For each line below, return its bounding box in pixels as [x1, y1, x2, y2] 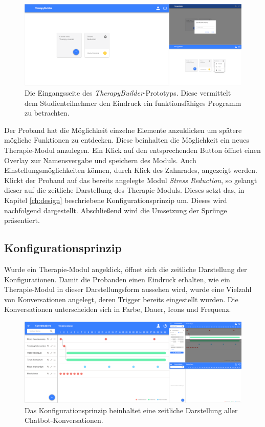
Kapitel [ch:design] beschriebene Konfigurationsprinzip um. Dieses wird [4, 194, 227, 205]
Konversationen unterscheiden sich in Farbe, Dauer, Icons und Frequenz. [4, 304, 231, 314]
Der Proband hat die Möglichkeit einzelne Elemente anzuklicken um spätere [4, 124, 242, 135]
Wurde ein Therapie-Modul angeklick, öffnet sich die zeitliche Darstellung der [4, 263, 247, 274]
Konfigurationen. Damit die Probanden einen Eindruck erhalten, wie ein [4, 274, 230, 284]
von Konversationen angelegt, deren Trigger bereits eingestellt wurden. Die [4, 294, 238, 304]
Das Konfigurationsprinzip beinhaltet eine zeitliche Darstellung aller [25, 404, 238, 415]
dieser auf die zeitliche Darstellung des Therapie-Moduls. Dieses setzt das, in [4, 185, 245, 195]
